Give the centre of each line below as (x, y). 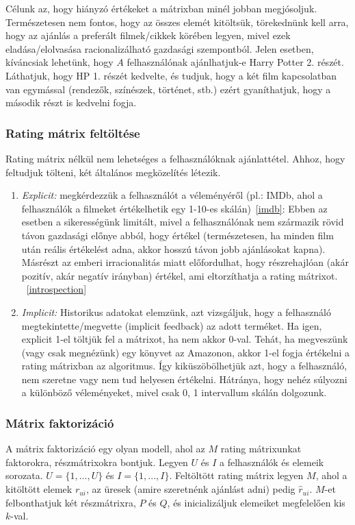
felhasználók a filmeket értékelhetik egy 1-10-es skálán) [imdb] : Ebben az (174, 208)
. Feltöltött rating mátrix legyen (236, 475)
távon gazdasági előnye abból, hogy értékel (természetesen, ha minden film (177, 235)
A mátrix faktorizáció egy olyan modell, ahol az (105, 449)
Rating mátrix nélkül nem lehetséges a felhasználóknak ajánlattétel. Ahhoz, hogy (175, 158)
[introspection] (56, 289)
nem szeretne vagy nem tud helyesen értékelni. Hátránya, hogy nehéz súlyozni (184, 379)
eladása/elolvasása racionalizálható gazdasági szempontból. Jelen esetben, (160, 48)
